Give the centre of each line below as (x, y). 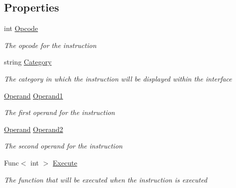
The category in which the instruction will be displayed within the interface (118, 78)
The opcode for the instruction (50, 45)
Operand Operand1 (34, 95)
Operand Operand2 (34, 129)
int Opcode (21, 28)
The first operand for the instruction (60, 112)
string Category (28, 62)
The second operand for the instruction (63, 146)
